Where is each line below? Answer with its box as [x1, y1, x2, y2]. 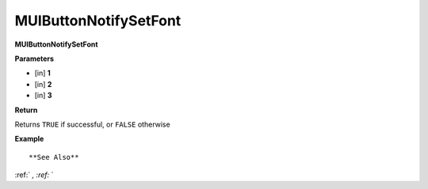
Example [14, 134, 44, 144]
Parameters [14, 54, 55, 63]
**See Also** [29, 153, 79, 161]
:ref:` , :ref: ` [14, 170, 54, 180]
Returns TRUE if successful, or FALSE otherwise [14, 119, 170, 129]
